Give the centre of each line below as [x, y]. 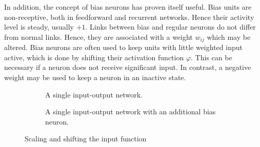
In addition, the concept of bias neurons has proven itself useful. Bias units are [128, 7]
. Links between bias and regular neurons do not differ [171, 27]
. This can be [212, 57]
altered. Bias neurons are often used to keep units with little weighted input [123, 47]
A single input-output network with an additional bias [131, 112]
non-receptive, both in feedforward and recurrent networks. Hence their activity [129, 17]
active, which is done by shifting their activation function [94, 57]
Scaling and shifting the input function [86, 139]
